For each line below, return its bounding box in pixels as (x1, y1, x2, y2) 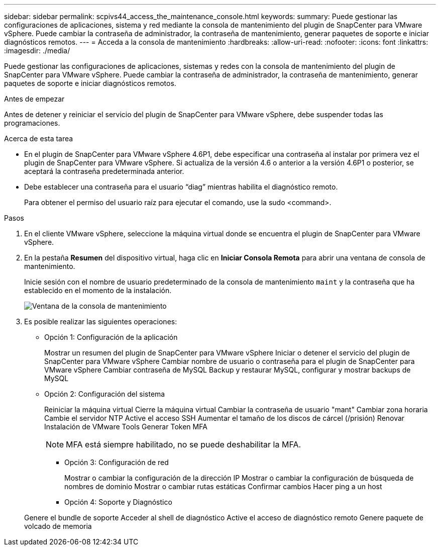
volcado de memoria (24, 522, 92, 530)
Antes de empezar (4, 95, 65, 103)
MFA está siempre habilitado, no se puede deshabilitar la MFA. (66, 439, 301, 449)
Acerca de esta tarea (4, 134, 73, 143)
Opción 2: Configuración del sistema (44, 390, 165, 398)
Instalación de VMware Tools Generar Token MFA (44, 422, 207, 431)
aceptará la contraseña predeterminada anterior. (24, 167, 184, 175)
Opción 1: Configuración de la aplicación (44, 333, 178, 341)
